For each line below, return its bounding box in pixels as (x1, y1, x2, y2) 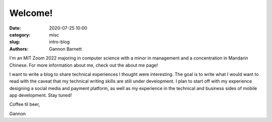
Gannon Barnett (49, 45, 82, 52)
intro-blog (49, 39, 70, 45)
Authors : (9, 45, 29, 52)
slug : (9, 39, 20, 45)
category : (9, 31, 31, 37)
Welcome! (9, 7, 53, 18)
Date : (9, 25, 21, 31)
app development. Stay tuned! (9, 92, 72, 98)
